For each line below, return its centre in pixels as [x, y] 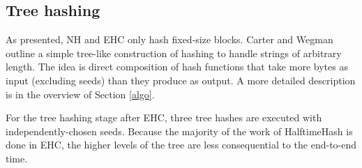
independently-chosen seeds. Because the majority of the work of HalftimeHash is [179, 131]
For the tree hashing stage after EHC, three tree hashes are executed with [164, 117]
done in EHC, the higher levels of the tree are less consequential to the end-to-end [181, 145]
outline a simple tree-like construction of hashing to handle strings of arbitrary [174, 53]
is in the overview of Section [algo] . [80, 94]
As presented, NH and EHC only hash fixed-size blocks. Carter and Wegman [169, 39]
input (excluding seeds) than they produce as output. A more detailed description [181, 80]
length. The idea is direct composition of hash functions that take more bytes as [177, 67]
